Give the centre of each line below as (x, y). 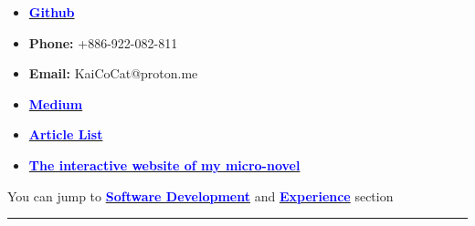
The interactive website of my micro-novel (164, 164)
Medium (56, 103)
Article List (66, 134)
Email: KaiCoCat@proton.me (113, 73)
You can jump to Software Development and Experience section (201, 195)
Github (52, 12)
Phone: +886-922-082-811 (103, 42)
